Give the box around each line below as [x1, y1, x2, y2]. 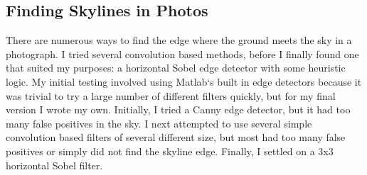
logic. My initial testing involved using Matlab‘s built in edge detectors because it [6, 74, 362, 89]
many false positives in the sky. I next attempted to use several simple [6, 115, 312, 130]
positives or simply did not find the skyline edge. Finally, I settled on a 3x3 [6, 143, 334, 158]
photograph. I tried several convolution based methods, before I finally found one [6, 46, 359, 61]
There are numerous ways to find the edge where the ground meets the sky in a [6, 33, 352, 47]
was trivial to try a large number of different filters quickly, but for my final [6, 88, 336, 103]
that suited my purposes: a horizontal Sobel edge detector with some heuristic [6, 60, 346, 75]
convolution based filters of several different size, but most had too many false [6, 130, 346, 145]
